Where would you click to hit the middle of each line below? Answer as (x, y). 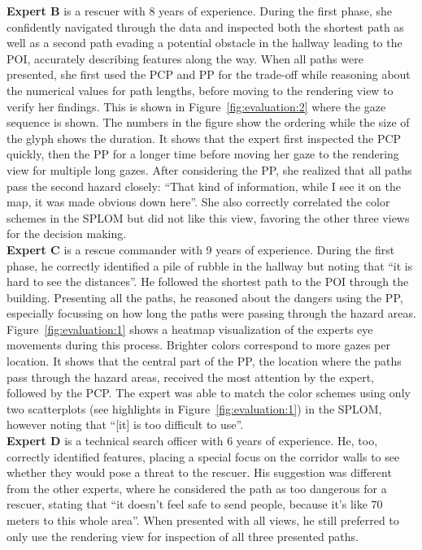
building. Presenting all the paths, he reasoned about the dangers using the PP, (205, 297)
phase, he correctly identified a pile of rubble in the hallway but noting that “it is (210, 265)
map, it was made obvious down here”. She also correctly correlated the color (198, 202)
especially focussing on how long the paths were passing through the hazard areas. (211, 313)
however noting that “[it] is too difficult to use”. (125, 424)
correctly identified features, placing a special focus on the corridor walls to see (203, 456)
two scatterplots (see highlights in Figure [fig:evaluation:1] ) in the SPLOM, (194, 408)
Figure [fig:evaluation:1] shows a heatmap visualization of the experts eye (190, 329)
